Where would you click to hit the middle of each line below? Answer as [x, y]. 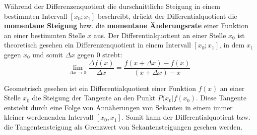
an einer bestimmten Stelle [45, 35]
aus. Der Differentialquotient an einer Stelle [160, 35]
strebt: [112, 54]
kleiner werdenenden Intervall [49, 117]
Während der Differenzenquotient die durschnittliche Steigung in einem [112, 6]
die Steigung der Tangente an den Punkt [94, 98]
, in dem [232, 45]
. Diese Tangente [221, 98]
